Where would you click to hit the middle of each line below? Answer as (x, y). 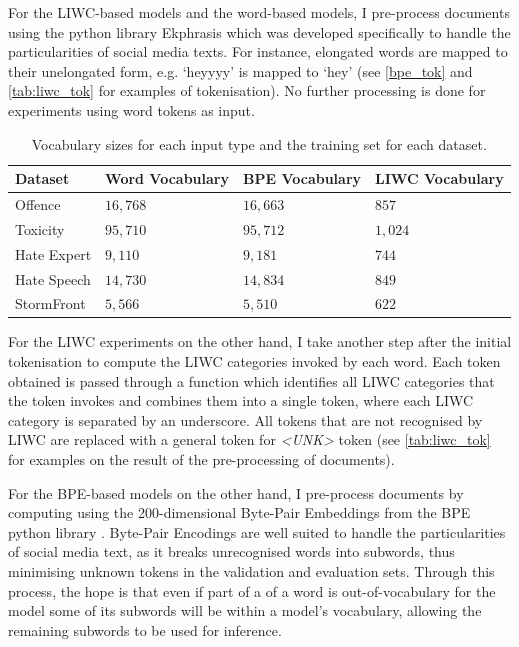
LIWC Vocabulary (439, 178)
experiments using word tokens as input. (131, 109)
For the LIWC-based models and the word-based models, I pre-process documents (259, 12)
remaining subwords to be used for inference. (145, 629)
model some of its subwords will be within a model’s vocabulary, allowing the (245, 610)
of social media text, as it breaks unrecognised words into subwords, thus (231, 551)
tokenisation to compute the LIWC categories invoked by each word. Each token (254, 361)
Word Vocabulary (167, 178)
